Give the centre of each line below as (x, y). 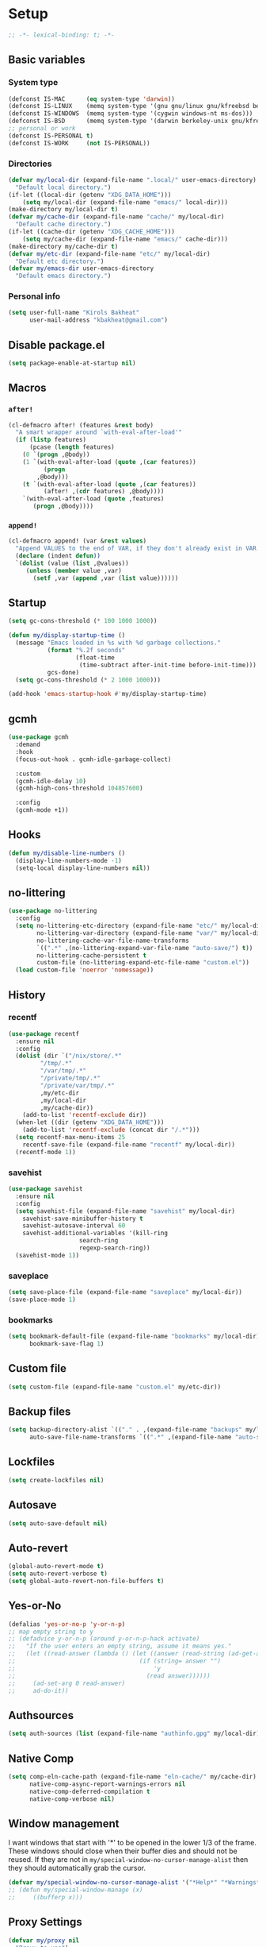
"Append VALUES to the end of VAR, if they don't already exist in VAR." (139, 549)
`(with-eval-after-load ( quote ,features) (93, 499)
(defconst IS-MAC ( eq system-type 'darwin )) (92, 99)
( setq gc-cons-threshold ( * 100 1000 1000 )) (83, 621)
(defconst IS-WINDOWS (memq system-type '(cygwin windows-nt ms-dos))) (131, 114)
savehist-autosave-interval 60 (74, 1226)
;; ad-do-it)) (38, 1690)
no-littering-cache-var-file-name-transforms (113, 941)
